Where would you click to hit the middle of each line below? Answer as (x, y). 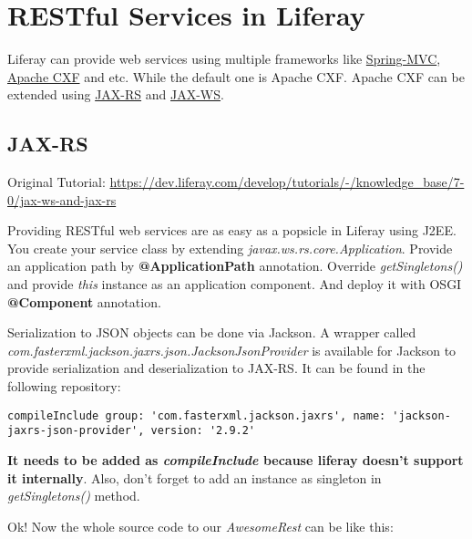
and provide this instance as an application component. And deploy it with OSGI (235, 284)
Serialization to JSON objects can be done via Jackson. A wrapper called (212, 332)
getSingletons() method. (74, 496)
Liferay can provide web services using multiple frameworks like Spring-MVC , (224, 59)
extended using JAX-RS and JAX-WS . (116, 94)
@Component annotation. (84, 301)
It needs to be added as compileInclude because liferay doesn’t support (236, 459)
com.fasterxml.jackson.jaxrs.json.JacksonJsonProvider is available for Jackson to (232, 350)
